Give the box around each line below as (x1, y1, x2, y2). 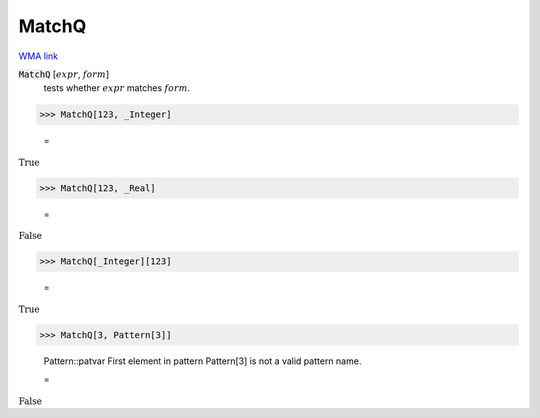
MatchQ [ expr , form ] (18, 68, 110, 80)
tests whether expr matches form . (43, 82, 191, 94)
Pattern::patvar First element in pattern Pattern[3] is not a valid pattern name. (43, 355, 362, 367)
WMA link (18, 50, 59, 62)
